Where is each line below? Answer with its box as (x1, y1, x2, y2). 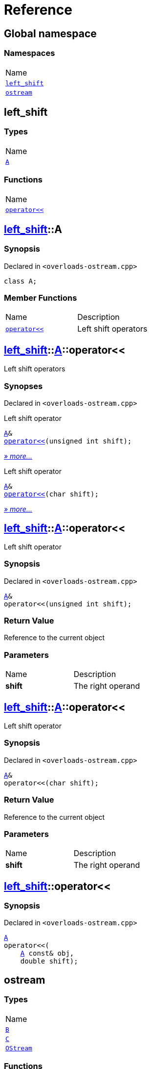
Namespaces (4, 48, 55, 58)
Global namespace (4, 27, 97, 40)
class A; (4, 277, 37, 285)
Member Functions (4, 293, 77, 303)
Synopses (4, 381, 43, 391)
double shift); (20, 957, 78, 965)
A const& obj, (20, 949, 74, 958)
